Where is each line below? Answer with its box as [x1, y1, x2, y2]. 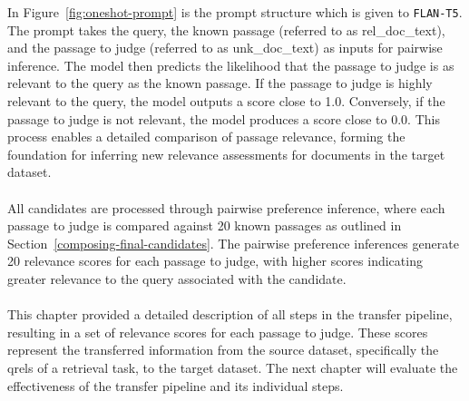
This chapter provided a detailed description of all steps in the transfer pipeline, [7, 305, 453, 324]
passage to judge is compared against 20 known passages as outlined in [7, 216, 402, 235]
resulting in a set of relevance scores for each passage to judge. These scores [7, 322, 428, 341]
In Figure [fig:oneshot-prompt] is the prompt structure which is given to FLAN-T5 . [7, 3, 463, 21]
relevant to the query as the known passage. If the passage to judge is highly [7, 73, 433, 93]
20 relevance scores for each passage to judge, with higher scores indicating [7, 251, 423, 270]
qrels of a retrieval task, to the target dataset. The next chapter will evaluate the [7, 357, 458, 377]
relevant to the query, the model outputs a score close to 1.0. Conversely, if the [7, 92, 445, 111]
